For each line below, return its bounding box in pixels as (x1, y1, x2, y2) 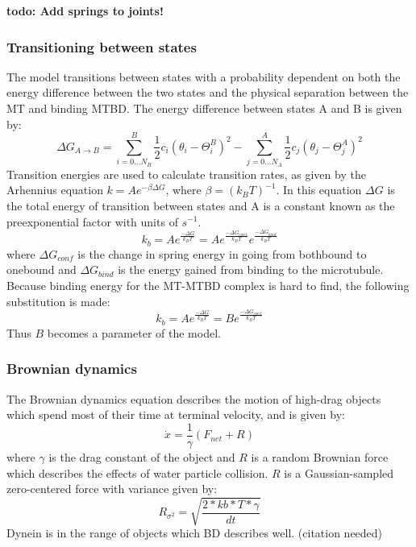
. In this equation (276, 181, 362, 198)
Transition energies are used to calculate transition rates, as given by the (6, 165, 366, 182)
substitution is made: (6, 292, 110, 309)
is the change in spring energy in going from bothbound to (77, 245, 367, 262)
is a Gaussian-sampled (284, 464, 394, 481)
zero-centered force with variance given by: (6, 480, 218, 497)
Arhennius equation (6, 181, 103, 198)
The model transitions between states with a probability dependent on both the (6, 68, 401, 85)
